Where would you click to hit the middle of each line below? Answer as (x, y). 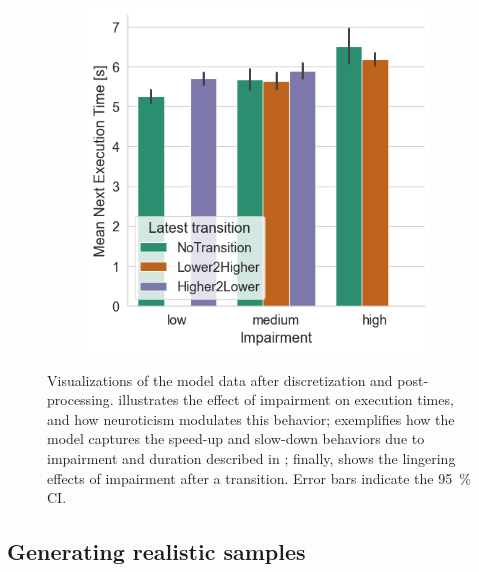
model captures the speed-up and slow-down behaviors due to (236, 438)
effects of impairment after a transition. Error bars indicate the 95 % (259, 477)
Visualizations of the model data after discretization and (220, 379)
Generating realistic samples (156, 551)
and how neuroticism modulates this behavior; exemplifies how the (251, 418)
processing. (80, 399)
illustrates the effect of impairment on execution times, (286, 399)
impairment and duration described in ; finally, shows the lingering (251, 457)
